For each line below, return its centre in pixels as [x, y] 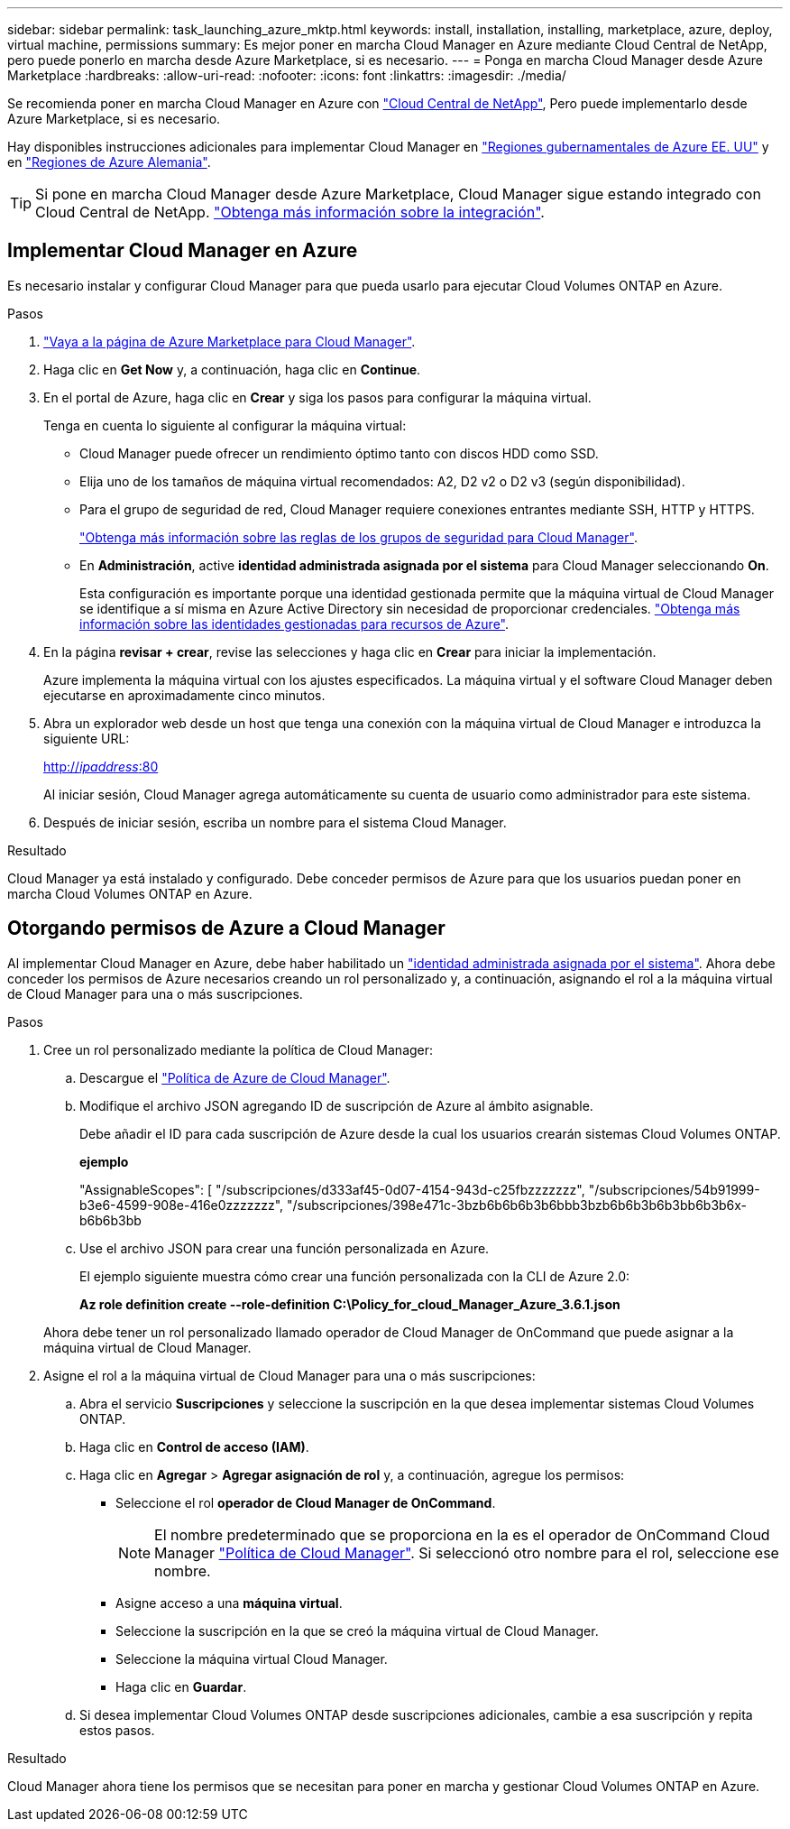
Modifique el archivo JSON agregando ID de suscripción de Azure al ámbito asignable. [336, 1105]
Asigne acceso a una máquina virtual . [229, 1603]
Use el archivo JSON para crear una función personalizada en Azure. [285, 1248]
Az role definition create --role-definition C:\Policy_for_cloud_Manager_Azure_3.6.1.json [350, 1304]
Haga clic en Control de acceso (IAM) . [194, 1446]
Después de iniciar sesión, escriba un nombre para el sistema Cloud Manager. [275, 822]
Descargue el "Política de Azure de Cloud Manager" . [235, 1077]
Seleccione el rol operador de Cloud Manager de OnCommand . [306, 1502]
